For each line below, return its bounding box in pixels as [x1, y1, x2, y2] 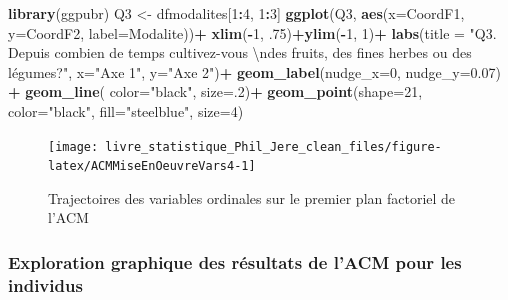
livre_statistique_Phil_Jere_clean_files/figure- [105, 139, 442, 154]
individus [8, 272, 83, 297]
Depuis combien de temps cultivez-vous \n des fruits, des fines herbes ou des [8, 42, 472, 63]
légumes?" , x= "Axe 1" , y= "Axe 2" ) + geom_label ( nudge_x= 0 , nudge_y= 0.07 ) [8, 61, 501, 82]
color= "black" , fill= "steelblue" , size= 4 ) [8, 100, 244, 121]
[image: [48, 139, 99, 154]
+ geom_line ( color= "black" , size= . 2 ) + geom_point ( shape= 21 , [8, 81, 423, 102]
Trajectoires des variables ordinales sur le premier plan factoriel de [48, 187, 456, 208]
